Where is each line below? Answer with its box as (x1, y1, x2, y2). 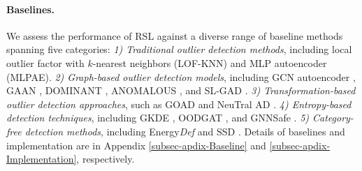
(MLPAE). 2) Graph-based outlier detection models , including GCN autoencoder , (6, 69, 356, 84)
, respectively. (76, 151, 135, 166)
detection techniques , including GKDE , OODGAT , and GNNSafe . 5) (6, 110, 310, 125)
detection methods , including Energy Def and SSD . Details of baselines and (24, 124, 345, 138)
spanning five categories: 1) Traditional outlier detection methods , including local (6, 42, 352, 57)
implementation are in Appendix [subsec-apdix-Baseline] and (6, 137, 266, 152)
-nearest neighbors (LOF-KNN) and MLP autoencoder (92, 55, 327, 70)
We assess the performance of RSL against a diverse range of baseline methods (6, 28, 343, 43)
